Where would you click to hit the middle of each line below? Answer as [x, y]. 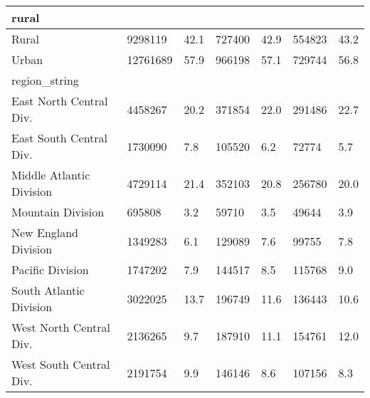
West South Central [61, 364]
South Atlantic [48, 290]
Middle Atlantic [51, 175]
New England [45, 232]
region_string [45, 80]
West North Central [61, 327]
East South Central [60, 138]
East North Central [60, 101]
